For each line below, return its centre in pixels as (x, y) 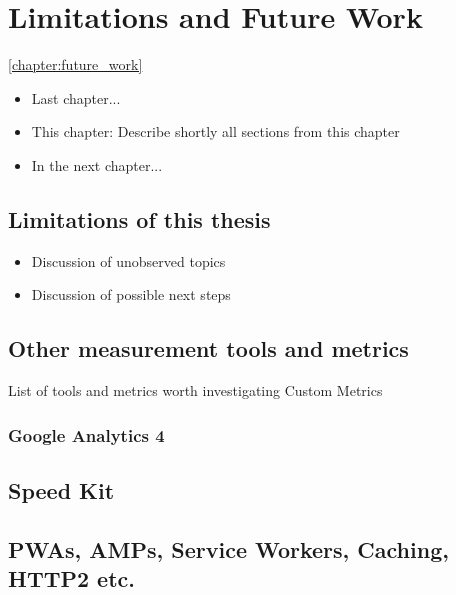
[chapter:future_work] (75, 64)
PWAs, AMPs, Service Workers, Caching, (228, 548)
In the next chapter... (97, 164)
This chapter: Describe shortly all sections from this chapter (215, 131)
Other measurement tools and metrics (208, 348)
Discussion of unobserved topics (128, 260)
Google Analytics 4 (86, 434)
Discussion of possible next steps (131, 294)
